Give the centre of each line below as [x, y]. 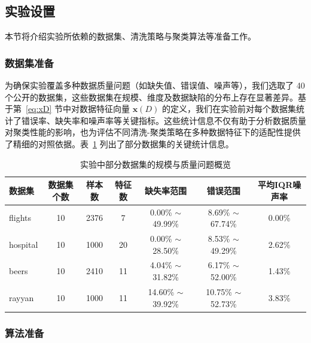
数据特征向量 [105, 109]
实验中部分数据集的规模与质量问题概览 [155, 164]
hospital [24, 244]
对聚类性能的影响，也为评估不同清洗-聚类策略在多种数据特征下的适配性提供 [153, 132]
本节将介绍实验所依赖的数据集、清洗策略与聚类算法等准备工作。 [130, 36]
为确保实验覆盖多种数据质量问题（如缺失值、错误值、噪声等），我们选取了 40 [155, 85]
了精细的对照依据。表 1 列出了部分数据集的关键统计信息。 [119, 143]
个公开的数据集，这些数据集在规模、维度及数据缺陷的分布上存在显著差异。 [151, 97]
